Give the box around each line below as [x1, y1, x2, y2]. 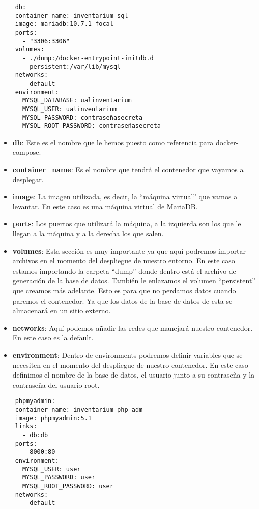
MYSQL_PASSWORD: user [22, 474, 96, 481]
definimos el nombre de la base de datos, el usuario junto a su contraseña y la [12, 369, 255, 380]
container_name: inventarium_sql [15, 12, 128, 19]
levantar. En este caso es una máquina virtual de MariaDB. [12, 201, 198, 211]
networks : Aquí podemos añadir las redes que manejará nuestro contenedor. [12, 322, 253, 333]
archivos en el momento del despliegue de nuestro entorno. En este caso [12, 255, 235, 266]
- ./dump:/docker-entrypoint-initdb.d [22, 54, 154, 62]
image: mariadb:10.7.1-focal [15, 20, 113, 28]
